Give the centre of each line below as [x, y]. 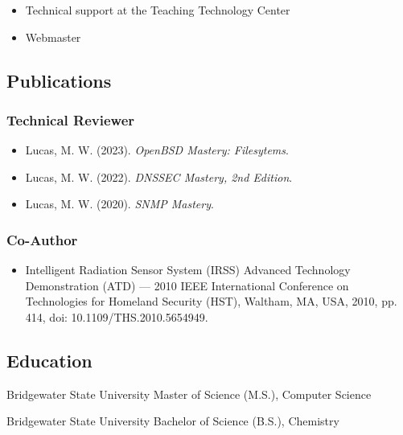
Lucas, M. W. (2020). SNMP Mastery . [119, 204]
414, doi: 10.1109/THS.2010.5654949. [117, 316]
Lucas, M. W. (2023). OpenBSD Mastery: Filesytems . [157, 150]
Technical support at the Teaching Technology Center [158, 10]
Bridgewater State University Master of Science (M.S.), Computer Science [189, 394]
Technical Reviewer [71, 119]
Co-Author [42, 239]
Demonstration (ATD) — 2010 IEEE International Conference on [187, 285]
